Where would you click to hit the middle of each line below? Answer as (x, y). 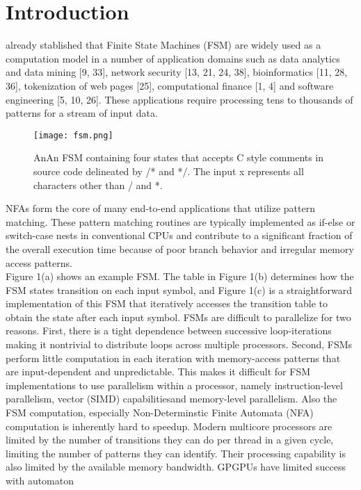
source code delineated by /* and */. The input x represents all (169, 171)
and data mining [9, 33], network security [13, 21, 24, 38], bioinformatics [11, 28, (177, 72)
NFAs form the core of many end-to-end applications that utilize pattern (160, 208)
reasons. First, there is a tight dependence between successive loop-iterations (169, 330)
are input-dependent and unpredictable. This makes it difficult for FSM (158, 371)
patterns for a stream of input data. (82, 113)
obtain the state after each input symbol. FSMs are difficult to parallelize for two (178, 317)
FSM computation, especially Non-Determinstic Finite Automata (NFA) (160, 413)
